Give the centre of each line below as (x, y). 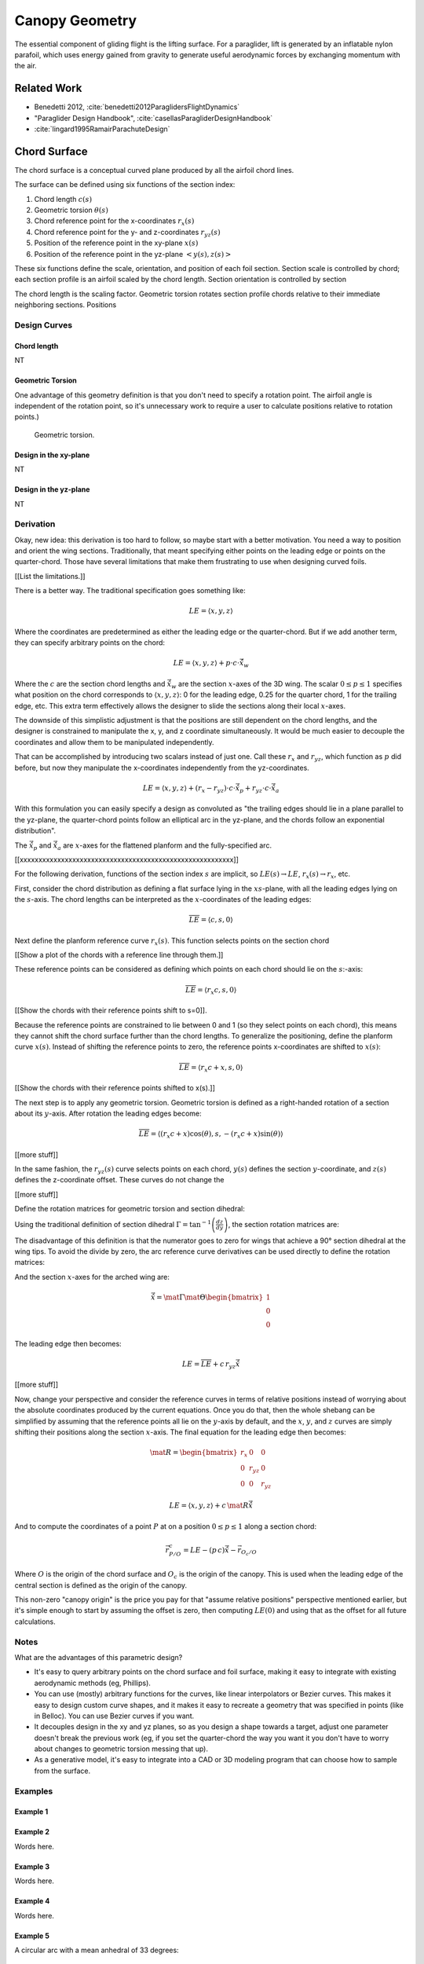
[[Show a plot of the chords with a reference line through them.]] (119, 955)
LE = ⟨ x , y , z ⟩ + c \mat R (209, 1506)
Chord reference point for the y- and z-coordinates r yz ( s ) (127, 233)
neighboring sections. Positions (66, 305)
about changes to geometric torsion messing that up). (121, 1749)
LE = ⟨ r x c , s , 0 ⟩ (211, 991)
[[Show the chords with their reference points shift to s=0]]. (111, 1010)
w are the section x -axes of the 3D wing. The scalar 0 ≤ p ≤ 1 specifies (287, 685)
